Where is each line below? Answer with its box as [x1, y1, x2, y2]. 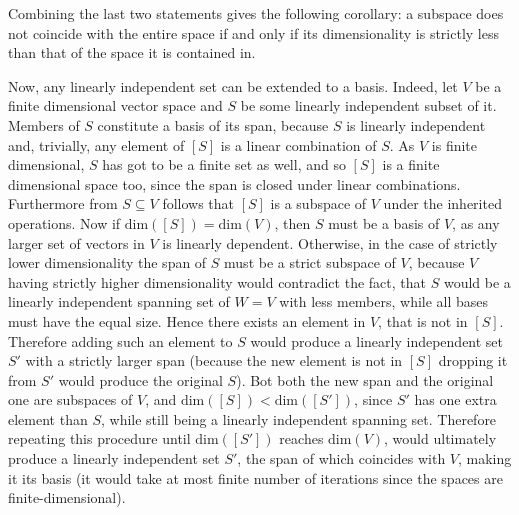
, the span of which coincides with [237, 448, 446, 469]
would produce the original [58, 369, 223, 390]
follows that [162, 193, 235, 214]
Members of [8, 114, 80, 135]
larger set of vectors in [8, 232, 145, 253]
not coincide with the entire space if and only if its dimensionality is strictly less [8, 22, 499, 43]
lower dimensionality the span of [8, 252, 207, 273]
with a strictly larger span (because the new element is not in [25, 350, 403, 371]
